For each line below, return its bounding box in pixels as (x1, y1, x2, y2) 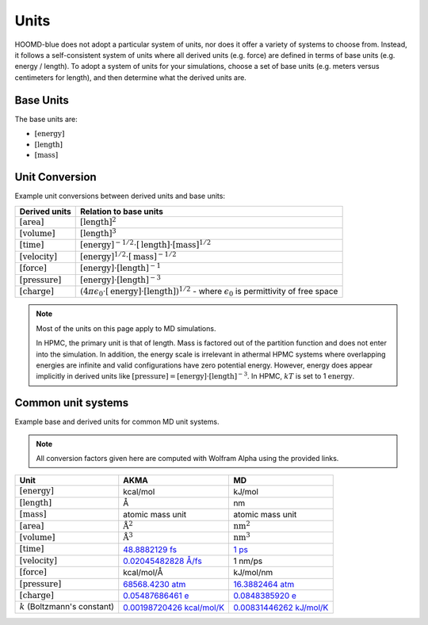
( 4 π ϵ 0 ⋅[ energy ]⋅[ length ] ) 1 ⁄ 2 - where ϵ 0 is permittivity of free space (79, 284, 338, 299)
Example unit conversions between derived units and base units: (14, 191, 226, 201)
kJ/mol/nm (233, 567, 273, 578)
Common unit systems (14, 396, 129, 410)
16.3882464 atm (233, 578, 295, 589)
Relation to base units (79, 206, 164, 217)
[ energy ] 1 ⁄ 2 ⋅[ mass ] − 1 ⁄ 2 (79, 250, 177, 261)
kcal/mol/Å (123, 567, 163, 578)
